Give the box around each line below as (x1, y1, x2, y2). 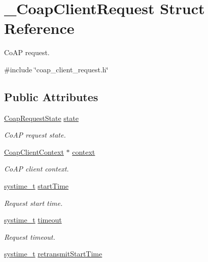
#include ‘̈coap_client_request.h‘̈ (4, 64, 109, 74)
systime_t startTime (4, 181, 69, 191)
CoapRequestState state (4, 112, 79, 123)
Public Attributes (4, 89, 98, 104)
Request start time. (4, 197, 63, 208)
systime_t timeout (4, 214, 62, 225)
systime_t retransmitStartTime (4, 248, 102, 259)
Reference (4, 18, 75, 38)
